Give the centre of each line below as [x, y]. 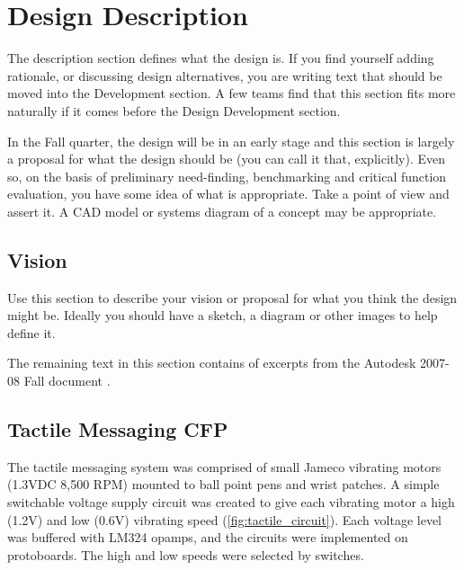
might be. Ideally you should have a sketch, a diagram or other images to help [223, 315]
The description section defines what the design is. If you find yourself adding [221, 58]
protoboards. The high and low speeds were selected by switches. [186, 554]
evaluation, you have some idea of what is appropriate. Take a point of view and [228, 194]
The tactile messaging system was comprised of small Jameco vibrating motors [224, 466]
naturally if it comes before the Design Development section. [174, 110]
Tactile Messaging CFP [118, 429]
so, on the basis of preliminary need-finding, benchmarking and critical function [227, 176]
